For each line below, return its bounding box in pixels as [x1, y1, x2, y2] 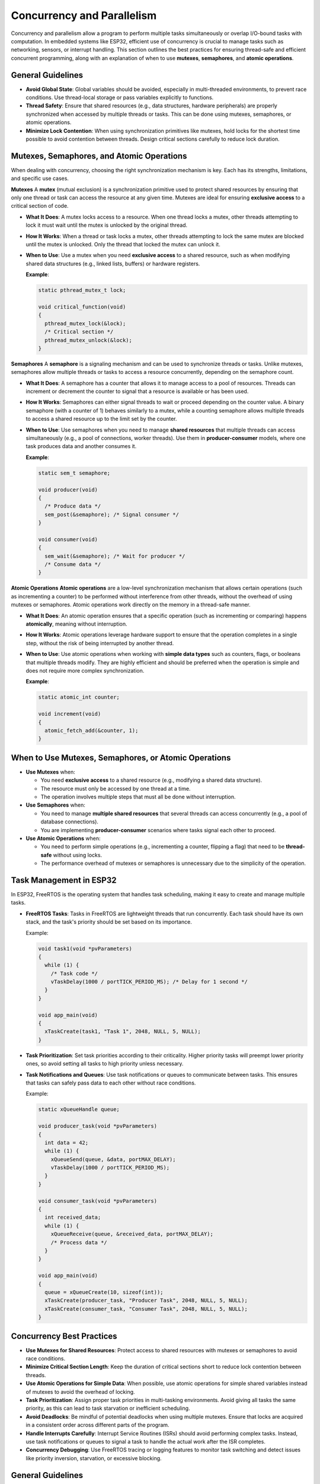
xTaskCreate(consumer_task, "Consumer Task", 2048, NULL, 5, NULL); [44, 1305, 248, 1312]
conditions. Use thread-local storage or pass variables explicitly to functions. [25, 94, 214, 101]
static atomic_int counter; [38, 694, 120, 700]
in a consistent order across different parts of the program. [25, 1422, 169, 1429]
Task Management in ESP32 [11, 875, 117, 885]
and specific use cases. [11, 175, 69, 182]
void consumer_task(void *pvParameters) [38, 1197, 157, 1204]
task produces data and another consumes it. [25, 443, 137, 450]
